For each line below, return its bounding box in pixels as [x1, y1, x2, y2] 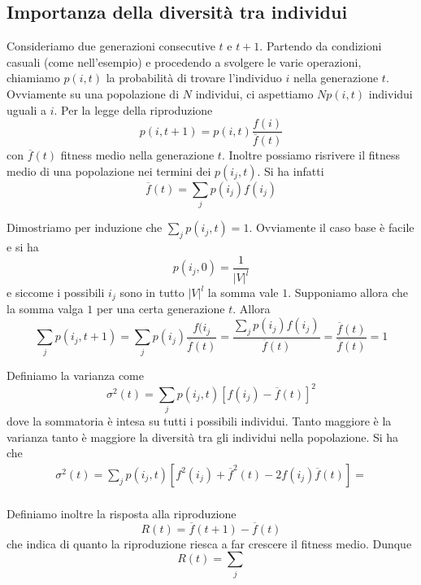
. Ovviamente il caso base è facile [249, 219, 414, 236]
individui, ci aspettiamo [195, 85, 314, 102]
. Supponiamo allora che [288, 284, 409, 301]
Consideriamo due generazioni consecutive [7, 37, 215, 55]
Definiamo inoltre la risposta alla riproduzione [7, 504, 237, 522]
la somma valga [7, 300, 84, 317]
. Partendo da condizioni [259, 37, 382, 55]
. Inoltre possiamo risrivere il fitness [221, 146, 400, 164]
